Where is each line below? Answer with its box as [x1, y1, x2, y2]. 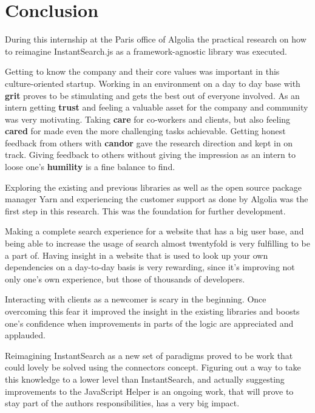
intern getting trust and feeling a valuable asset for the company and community [5, 101, 308, 114]
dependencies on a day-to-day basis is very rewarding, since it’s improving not [5, 261, 295, 273]
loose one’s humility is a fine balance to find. [5, 160, 175, 173]
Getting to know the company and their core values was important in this [5, 65, 280, 78]
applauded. [5, 329, 46, 341]
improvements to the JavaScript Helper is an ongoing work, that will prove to [5, 384, 294, 397]
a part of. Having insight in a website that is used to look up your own [5, 248, 268, 261]
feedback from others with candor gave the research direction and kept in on [5, 136, 293, 149]
